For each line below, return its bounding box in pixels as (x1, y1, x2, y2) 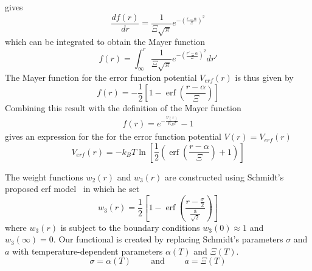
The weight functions (5, 170, 83, 183)
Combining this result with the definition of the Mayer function (5, 101, 241, 114)
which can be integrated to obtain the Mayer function (5, 35, 206, 48)
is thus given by (235, 70, 294, 83)
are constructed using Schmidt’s (165, 170, 284, 183)
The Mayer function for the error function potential (5, 70, 197, 83)
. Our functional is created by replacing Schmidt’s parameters (53, 233, 283, 245)
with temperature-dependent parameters (12, 244, 163, 257)
